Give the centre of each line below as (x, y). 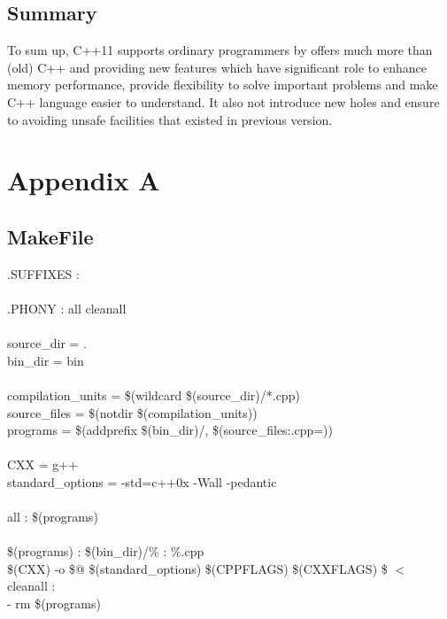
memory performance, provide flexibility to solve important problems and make (223, 85)
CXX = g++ (43, 464)
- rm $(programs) (54, 604)
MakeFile (50, 236)
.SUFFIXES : (43, 273)
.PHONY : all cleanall (67, 308)
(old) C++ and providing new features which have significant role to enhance (217, 67)
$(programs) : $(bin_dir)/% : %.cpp (106, 551)
